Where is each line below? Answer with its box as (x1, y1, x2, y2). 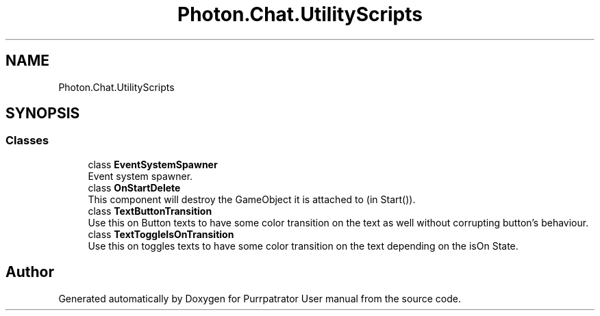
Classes (5, 133, 49, 148)
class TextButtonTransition (88, 205, 212, 217)
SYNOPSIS (5, 105, 80, 122)
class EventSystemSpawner (88, 158, 218, 170)
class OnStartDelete (88, 181, 181, 194)
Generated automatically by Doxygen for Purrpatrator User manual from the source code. (58, 292, 461, 304)
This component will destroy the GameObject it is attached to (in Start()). (88, 193, 416, 205)
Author (5, 263, 54, 281)
